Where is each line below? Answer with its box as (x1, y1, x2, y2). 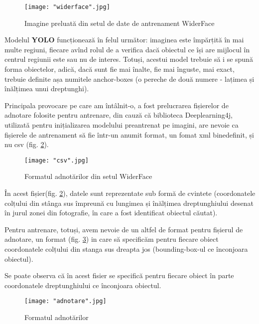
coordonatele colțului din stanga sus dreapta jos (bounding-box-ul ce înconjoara (4, 244, 248, 254)
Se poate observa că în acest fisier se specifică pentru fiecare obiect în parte (4, 270, 234, 281)
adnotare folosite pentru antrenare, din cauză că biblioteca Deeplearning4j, (4, 110, 233, 120)
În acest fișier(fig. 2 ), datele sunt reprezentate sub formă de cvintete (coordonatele (4, 188, 256, 198)
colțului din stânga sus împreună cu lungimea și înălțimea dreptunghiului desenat (4, 197, 254, 208)
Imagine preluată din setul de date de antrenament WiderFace (24, 17, 215, 28)
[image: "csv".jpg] (24, 157, 89, 164)
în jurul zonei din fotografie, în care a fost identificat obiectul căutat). (4, 207, 218, 218)
